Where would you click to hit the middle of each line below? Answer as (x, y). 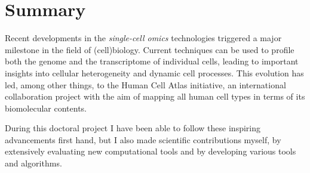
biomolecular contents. (46, 108)
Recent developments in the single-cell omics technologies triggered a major (143, 38)
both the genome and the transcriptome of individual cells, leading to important (152, 61)
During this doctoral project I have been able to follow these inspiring (133, 128)
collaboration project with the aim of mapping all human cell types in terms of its (155, 96)
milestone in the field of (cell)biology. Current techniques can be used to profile (150, 49)
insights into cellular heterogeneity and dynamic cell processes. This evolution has (154, 72)
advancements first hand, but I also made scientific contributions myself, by (143, 139)
